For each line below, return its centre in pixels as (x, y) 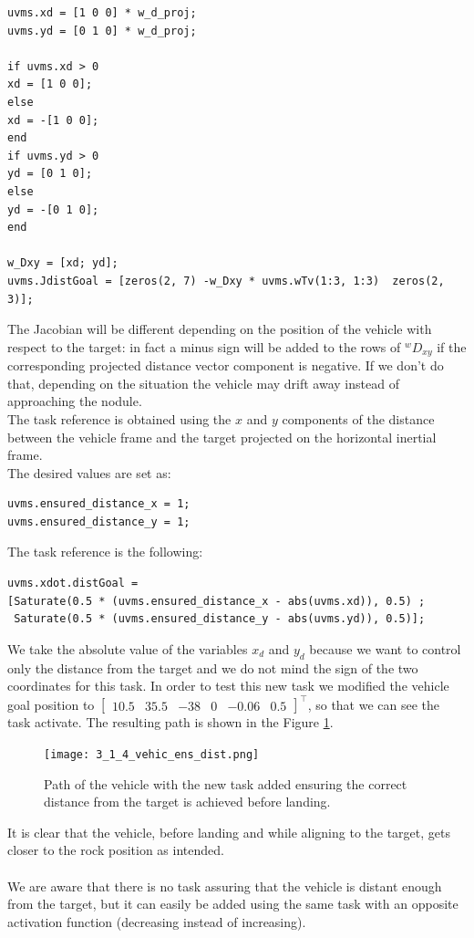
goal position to (51, 704)
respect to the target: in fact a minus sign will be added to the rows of (204, 346)
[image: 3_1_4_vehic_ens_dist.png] (152, 754)
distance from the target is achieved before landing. (187, 802)
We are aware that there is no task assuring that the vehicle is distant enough (225, 886)
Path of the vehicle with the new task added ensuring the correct (226, 783)
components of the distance (358, 418)
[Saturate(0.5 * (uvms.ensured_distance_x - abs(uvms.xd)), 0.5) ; (216, 601)
